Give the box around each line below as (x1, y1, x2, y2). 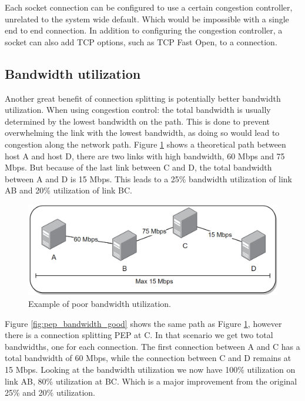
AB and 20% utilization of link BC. (5, 184, 133, 196)
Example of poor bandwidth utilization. (28, 297, 171, 309)
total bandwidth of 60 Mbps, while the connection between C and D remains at (5, 352, 291, 364)
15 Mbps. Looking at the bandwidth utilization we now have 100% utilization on (5, 363, 296, 375)
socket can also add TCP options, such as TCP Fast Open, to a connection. (5, 35, 277, 48)
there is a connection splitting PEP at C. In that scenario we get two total (5, 329, 273, 341)
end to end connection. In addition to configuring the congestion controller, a (5, 24, 283, 36)
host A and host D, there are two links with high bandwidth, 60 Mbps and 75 (5, 149, 285, 162)
